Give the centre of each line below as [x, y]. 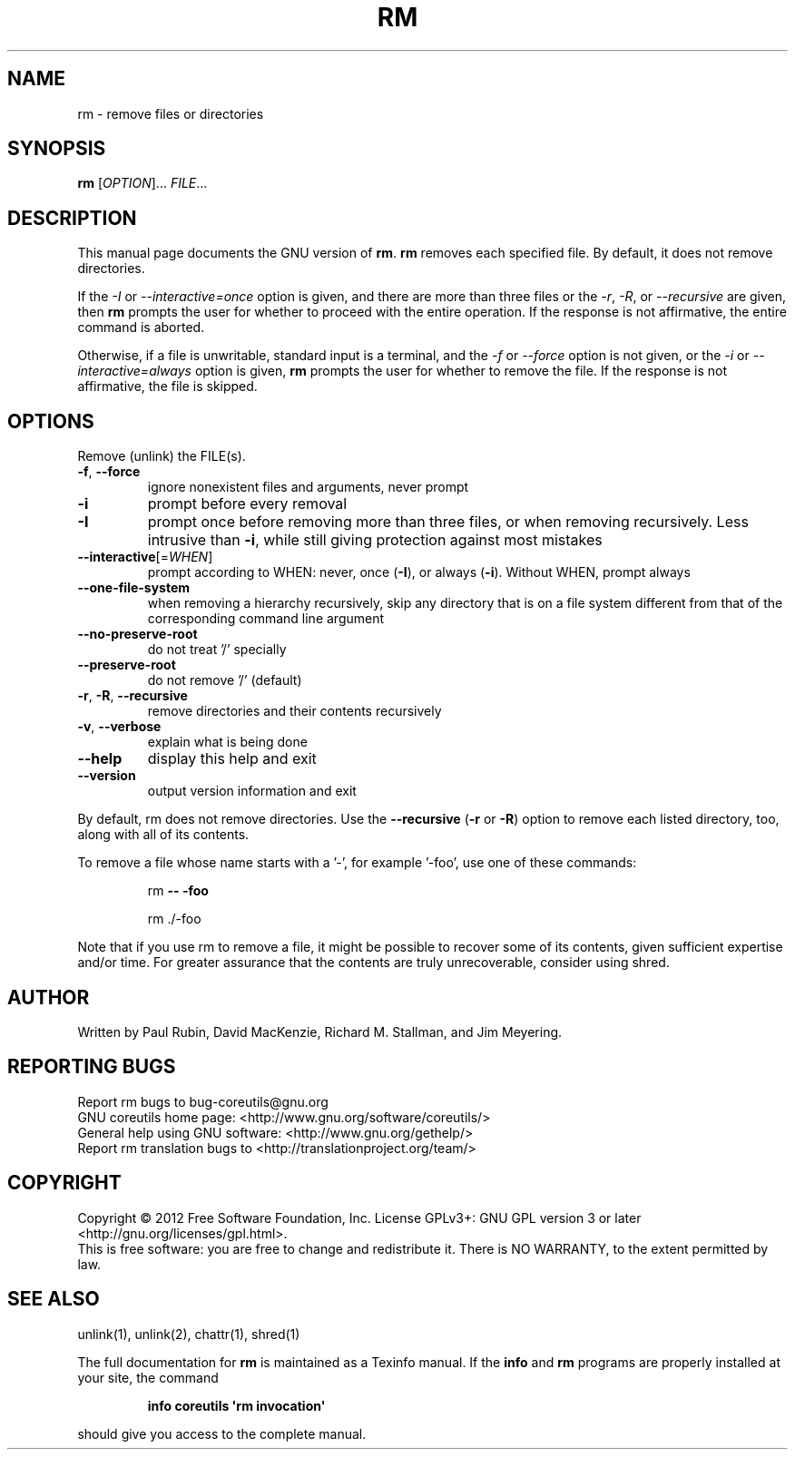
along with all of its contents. [163, 835]
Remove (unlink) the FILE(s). [162, 456]
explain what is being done [227, 742]
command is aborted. [141, 328]
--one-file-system [134, 588]
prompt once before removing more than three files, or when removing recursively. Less [448, 522]
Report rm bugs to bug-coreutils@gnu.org [203, 1101]
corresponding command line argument [266, 619]
